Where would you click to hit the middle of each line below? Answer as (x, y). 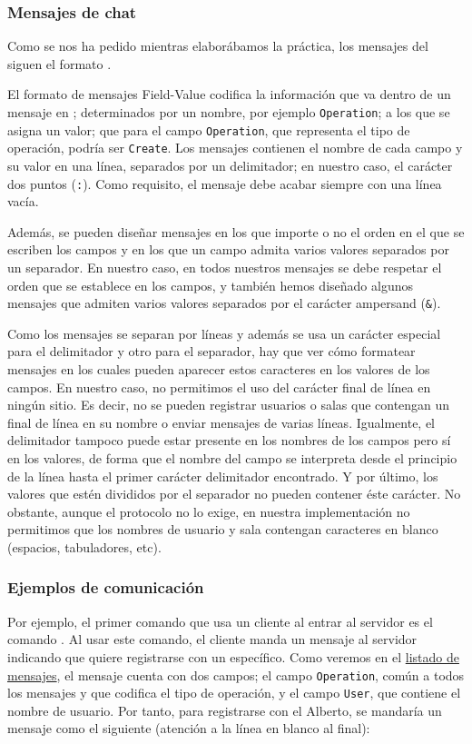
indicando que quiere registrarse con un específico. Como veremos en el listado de (233, 656)
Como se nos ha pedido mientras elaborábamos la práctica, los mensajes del (218, 46)
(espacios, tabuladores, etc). (84, 546)
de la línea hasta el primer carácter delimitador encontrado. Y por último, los (223, 476)
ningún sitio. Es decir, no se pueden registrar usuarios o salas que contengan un (229, 405)
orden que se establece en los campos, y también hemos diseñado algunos (210, 285)
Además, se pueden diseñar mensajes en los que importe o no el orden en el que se (236, 231)
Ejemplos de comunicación (106, 587)
